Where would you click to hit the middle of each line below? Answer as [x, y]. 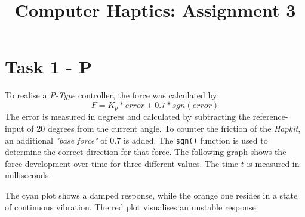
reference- [270, 117]
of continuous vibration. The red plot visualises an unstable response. [132, 207]
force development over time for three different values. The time [122, 163]
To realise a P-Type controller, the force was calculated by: [112, 95]
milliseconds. [28, 175]
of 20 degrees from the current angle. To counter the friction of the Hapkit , [164, 128]
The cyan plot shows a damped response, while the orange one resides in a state [151, 195]
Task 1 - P [49, 66]
